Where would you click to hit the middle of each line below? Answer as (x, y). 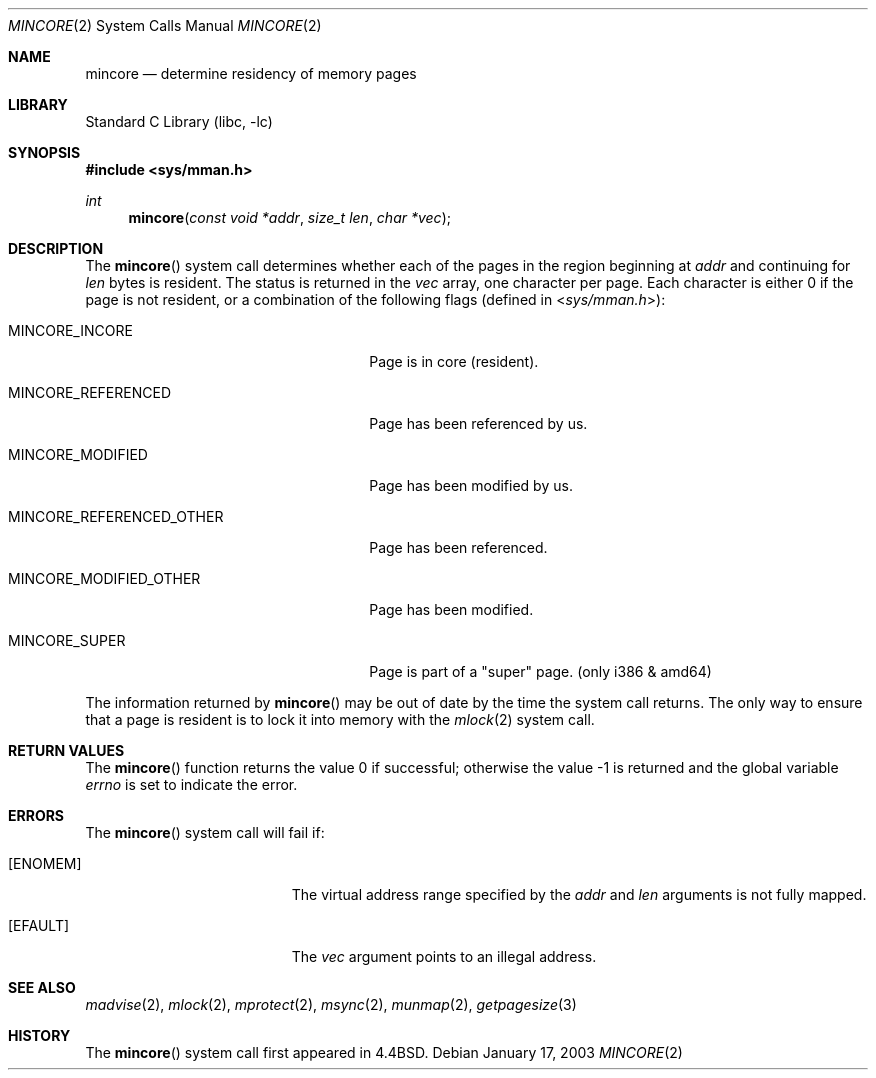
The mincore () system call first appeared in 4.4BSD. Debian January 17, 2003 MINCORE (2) (384, 1052)
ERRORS (36, 815)
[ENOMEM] (45, 863)
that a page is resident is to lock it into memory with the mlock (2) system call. (340, 719)
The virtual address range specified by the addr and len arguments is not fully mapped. (579, 894)
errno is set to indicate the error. (191, 784)
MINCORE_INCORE (70, 330)
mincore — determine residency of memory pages (251, 73)
